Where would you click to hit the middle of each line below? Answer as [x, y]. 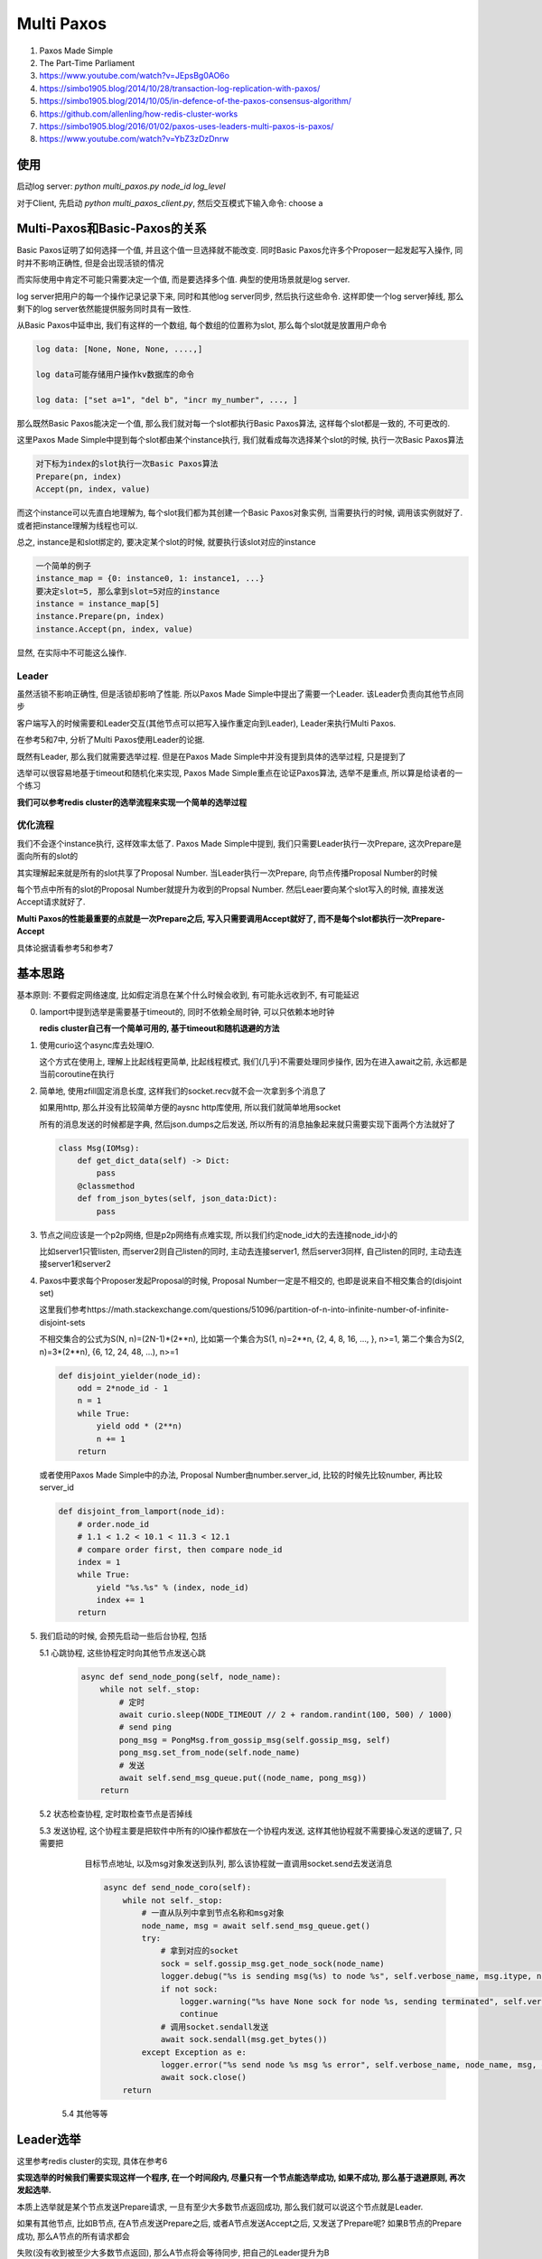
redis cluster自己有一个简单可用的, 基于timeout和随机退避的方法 [159, 1028]
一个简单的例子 [64, 566]
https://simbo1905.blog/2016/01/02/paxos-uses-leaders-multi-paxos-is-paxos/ [187, 126]
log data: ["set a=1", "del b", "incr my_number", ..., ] [167, 399]
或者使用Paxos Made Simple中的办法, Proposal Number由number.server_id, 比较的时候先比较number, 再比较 [241, 1475]
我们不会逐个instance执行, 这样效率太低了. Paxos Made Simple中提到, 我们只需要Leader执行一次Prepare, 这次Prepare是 [239, 843]
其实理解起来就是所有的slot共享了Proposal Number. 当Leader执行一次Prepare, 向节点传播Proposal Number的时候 [227, 873]
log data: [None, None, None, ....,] [119, 349]
